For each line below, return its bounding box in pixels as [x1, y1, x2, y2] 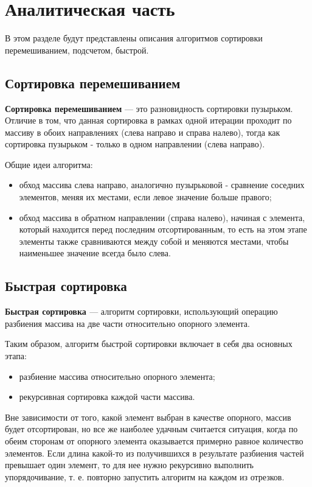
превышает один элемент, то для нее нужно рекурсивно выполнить [5, 458, 254, 471]
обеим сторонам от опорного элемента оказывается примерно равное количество [5, 435, 303, 447]
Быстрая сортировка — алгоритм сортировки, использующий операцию [5, 305, 278, 318]
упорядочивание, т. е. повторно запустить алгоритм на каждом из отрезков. [5, 470, 285, 483]
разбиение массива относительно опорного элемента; [19, 370, 215, 382]
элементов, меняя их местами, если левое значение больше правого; [19, 191, 272, 203]
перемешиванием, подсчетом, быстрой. [5, 43, 149, 56]
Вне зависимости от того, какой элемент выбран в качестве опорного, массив [5, 410, 291, 423]
